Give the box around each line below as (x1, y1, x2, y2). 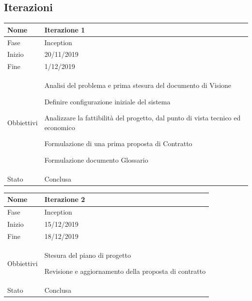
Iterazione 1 (44, 24, 85, 34)
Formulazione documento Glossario (44, 155, 148, 165)
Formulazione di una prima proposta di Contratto (44, 138, 192, 149)
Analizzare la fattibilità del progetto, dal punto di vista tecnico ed (44, 113, 241, 123)
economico (44, 122, 75, 132)
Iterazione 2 (44, 194, 85, 204)
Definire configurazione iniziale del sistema (44, 96, 171, 106)
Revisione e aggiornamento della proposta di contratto (44, 266, 206, 276)
